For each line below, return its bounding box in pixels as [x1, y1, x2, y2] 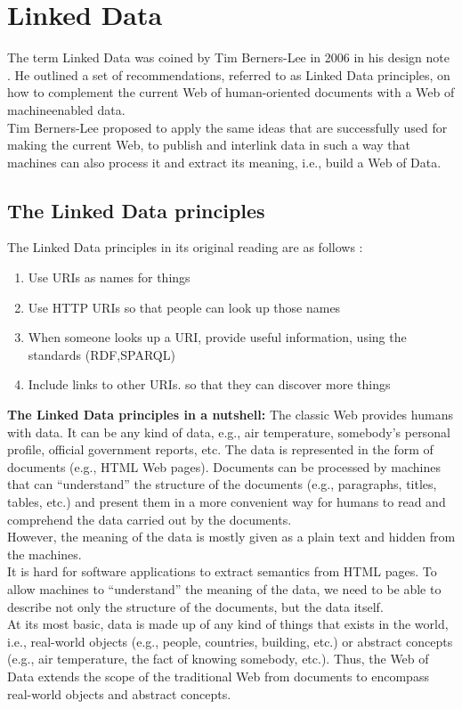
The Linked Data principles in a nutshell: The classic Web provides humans [7, 405, 453, 424]
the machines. [7, 544, 82, 563]
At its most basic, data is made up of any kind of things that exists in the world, [7, 615, 449, 633]
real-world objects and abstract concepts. [7, 684, 231, 703]
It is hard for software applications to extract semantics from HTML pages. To [7, 562, 437, 581]
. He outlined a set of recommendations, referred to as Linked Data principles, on [7, 65, 450, 84]
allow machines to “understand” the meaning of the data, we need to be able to [7, 579, 442, 598]
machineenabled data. [7, 100, 126, 118]
